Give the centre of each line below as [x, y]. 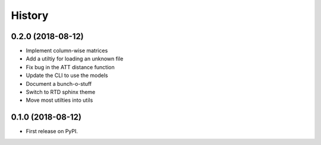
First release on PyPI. [52, 131]
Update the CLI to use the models [67, 75]
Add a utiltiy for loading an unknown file [75, 59]
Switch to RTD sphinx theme [61, 92]
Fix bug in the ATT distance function [70, 67]
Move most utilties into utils [59, 100]
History [30, 15]
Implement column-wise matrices [67, 51]
